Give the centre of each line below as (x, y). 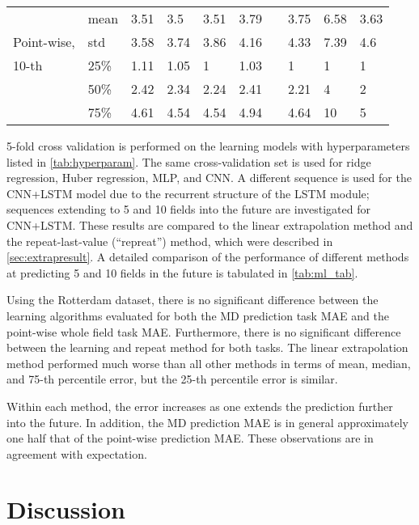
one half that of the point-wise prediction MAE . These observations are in (190, 438)
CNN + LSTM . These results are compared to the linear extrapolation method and (210, 224)
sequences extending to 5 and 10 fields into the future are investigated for (188, 209)
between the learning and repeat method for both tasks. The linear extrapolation (207, 347)
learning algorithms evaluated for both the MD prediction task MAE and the (198, 315)
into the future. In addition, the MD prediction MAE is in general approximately (207, 422)
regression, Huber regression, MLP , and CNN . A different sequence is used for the (209, 178)
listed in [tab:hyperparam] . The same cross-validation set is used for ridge (189, 161)
